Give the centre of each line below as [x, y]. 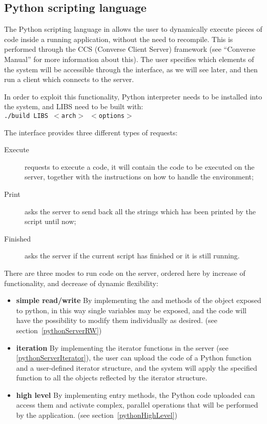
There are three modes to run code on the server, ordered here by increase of [125, 272]
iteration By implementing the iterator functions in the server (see [122, 347]
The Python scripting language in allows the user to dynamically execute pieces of [133, 29]
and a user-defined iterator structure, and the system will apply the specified [137, 367]
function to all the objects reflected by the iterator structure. [112, 378]
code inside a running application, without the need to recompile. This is [119, 39]
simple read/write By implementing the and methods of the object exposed [139, 300]
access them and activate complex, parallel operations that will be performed [137, 405]
